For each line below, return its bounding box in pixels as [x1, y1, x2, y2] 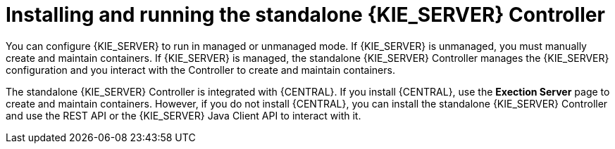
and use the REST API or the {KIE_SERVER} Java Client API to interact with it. [6, 109, 361, 122]
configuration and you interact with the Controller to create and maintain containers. [6, 63, 395, 76]
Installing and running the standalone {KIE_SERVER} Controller [6, 3, 605, 27]
